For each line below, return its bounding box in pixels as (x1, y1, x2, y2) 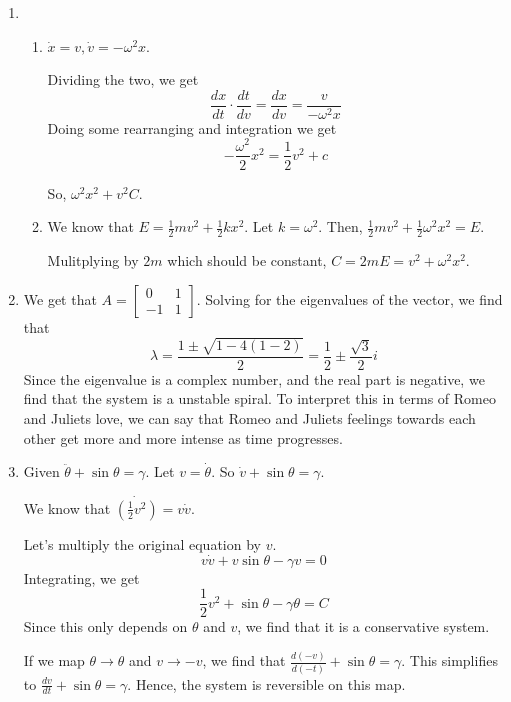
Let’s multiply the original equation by (23, 533, 261, 554)
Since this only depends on (23, 616, 188, 637)
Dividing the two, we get (47, 69, 199, 90)
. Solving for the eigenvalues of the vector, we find (196, 288, 503, 309)
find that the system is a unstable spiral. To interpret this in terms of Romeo (23, 388, 497, 409)
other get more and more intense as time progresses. (23, 427, 343, 448)
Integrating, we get (23, 567, 140, 588)
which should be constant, (167, 250, 327, 270)
